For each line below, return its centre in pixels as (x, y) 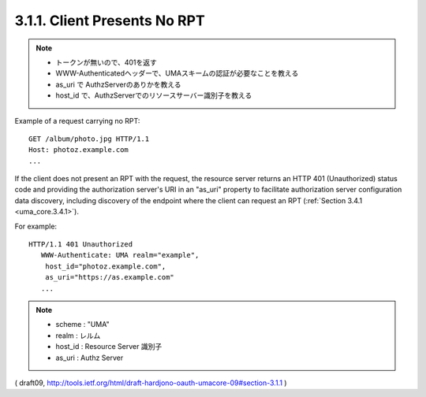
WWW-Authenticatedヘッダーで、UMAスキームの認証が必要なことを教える (177, 73)
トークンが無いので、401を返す (106, 62)
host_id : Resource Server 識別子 (109, 347)
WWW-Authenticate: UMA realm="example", (120, 255)
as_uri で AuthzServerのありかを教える (118, 84)
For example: (36, 226)
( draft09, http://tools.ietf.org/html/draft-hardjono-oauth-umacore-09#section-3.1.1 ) (151, 383)
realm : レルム (78, 336)
